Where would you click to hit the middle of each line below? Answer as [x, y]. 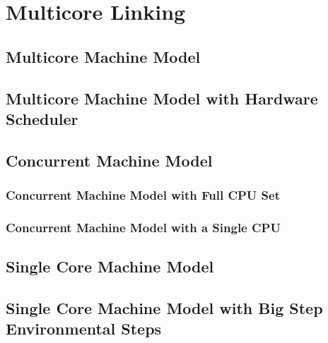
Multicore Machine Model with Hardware [162, 98]
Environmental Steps [84, 329]
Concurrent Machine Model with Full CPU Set [143, 195]
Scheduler [42, 118]
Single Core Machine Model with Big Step [164, 307]
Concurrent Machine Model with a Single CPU [143, 227]
